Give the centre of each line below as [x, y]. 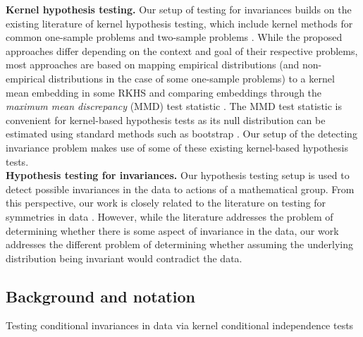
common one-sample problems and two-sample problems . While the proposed [174, 37]
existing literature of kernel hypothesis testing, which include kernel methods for [179, 23]
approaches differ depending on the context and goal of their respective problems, [182, 50]
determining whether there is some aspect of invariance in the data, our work [172, 230]
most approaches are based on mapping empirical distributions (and [153, 65]
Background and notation [100, 296]
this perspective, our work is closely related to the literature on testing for [166, 203]
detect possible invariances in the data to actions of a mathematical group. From [180, 189]
